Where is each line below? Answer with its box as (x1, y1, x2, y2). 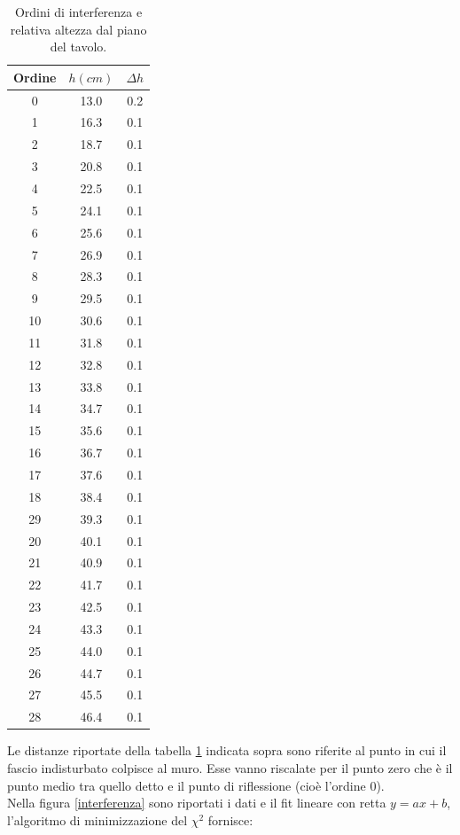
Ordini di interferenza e (14, 3, 143, 20)
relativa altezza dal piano (10, 20, 147, 38)
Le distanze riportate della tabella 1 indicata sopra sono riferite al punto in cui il (7, 741, 447, 760)
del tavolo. (50, 37, 107, 56)
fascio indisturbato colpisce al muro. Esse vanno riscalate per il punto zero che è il (7, 758, 453, 776)
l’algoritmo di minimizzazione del (7, 810, 188, 829)
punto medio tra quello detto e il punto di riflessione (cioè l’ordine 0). (7, 776, 385, 794)
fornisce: (207, 810, 253, 829)
